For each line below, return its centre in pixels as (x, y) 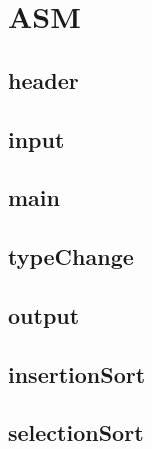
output (44, 314)
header (43, 79)
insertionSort (77, 373)
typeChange (71, 256)
